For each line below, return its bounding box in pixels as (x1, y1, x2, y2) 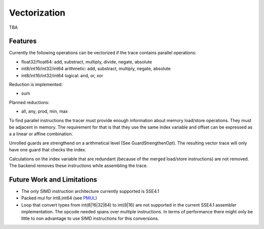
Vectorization (9, 7, 66, 18)
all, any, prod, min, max (21, 108, 68, 114)
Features (9, 37, 37, 45)
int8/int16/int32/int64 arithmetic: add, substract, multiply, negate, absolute (21, 66, 171, 72)
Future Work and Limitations (9, 175, 97, 184)
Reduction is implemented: (9, 82, 63, 87)
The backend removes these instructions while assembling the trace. (9, 163, 148, 168)
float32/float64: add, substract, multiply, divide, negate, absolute (21, 59, 153, 64)
